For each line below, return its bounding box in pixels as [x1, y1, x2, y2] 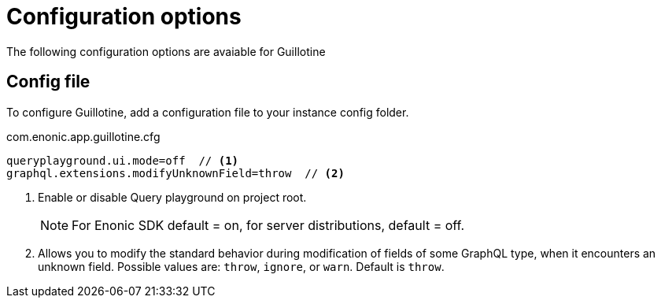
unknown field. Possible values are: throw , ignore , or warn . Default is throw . [38, 259, 445, 273]
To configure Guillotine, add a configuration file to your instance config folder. [6, 105, 409, 119]
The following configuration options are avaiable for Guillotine [6, 44, 326, 58]
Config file [6, 72, 90, 92]
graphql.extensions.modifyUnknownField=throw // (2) [6, 166, 345, 180]
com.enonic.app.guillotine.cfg [6, 129, 161, 143]
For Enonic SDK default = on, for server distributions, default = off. [72, 217, 465, 233]
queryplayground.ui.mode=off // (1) [6, 154, 239, 167]
